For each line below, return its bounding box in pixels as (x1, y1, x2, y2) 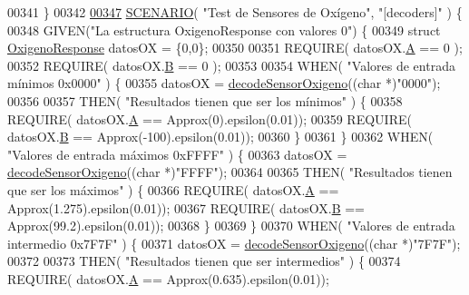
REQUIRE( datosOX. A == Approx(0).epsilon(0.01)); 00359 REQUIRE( (7, 109, 412, 128)
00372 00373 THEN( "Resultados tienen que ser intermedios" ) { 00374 (7, 251, 401, 270)
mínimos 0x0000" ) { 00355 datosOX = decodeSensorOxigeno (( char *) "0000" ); (7, 74, 441, 93)
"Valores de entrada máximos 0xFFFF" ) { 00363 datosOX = (7, 144, 347, 163)
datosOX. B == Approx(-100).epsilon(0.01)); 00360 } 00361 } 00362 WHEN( (7, 127, 434, 146)
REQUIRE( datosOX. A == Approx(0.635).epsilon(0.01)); (7, 269, 329, 288)
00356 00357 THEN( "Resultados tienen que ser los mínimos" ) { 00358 (7, 91, 403, 110)
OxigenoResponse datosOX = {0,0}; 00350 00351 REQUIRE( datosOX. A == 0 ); (7, 38, 463, 57)
